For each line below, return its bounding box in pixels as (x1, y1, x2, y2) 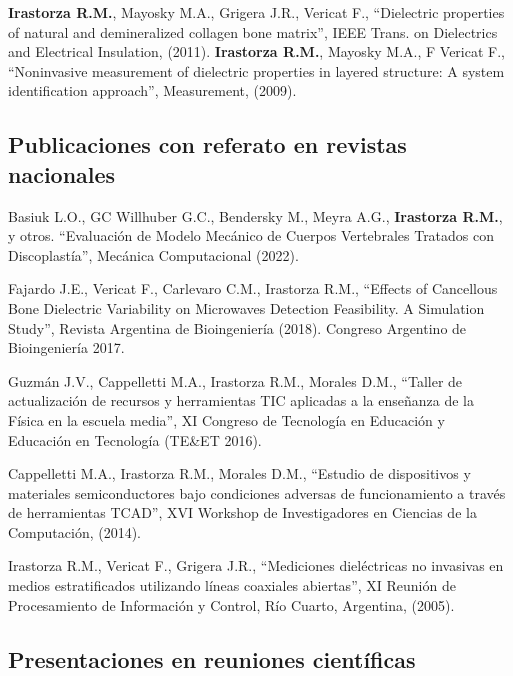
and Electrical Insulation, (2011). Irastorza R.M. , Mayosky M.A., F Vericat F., (8, 41, 505, 62)
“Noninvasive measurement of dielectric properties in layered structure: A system (8, 60, 505, 81)
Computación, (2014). (8, 521, 142, 542)
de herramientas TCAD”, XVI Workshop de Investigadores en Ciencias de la (8, 502, 477, 523)
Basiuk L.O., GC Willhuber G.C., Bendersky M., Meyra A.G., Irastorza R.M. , (8, 205, 503, 226)
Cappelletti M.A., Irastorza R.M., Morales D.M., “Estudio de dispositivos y (8, 463, 471, 484)
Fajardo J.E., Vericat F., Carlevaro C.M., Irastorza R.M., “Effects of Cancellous (8, 278, 498, 299)
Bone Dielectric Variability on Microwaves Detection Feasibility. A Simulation (8, 297, 485, 318)
